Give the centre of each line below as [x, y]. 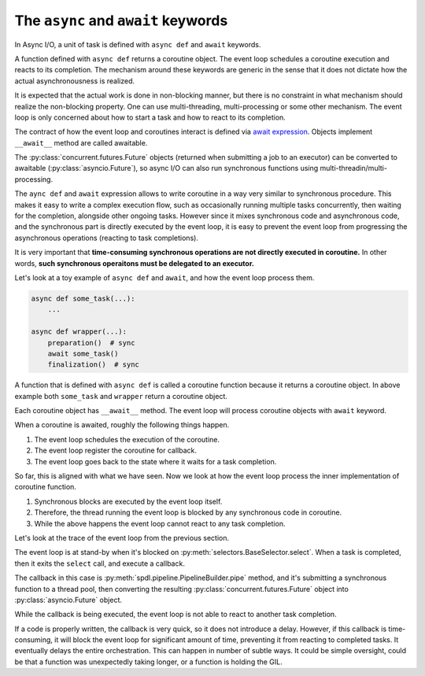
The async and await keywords [121, 20]
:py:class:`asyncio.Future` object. [68, 600]
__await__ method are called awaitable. [81, 142]
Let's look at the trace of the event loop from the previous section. [122, 537]
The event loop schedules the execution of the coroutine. [127, 439]
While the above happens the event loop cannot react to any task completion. [160, 523]
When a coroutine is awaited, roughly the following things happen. [122, 425]
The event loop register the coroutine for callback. [115, 451]
